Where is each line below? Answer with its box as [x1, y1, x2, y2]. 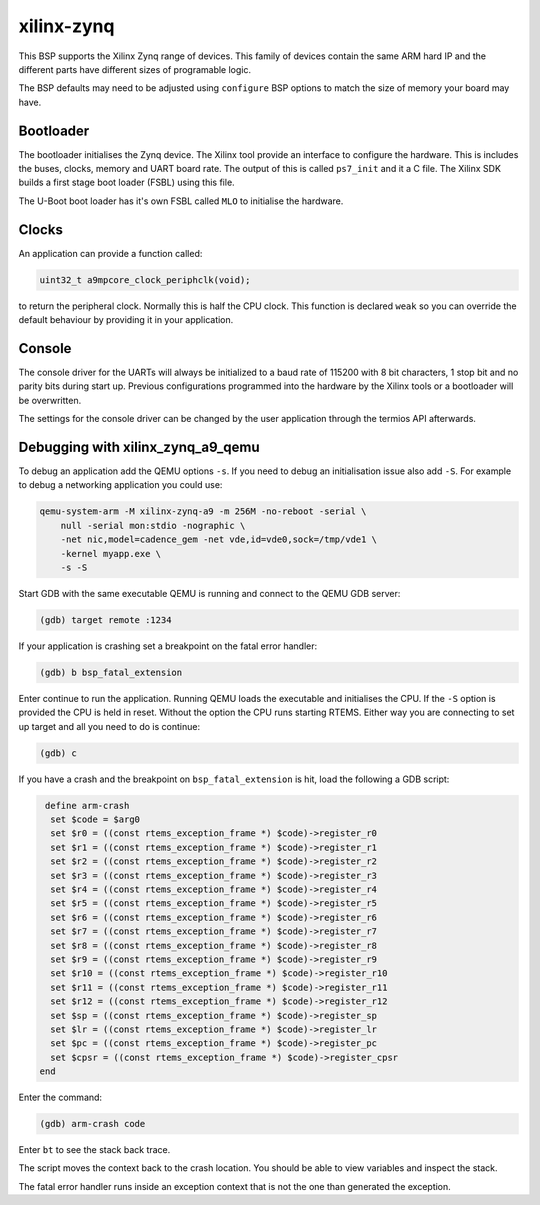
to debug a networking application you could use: [18, 479, 223, 491]
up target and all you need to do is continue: [18, 720, 200, 732]
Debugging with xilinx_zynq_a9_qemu [18, 438, 260, 455]
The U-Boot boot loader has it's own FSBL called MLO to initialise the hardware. [18, 195, 344, 207]
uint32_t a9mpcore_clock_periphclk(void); [39, 274, 251, 285]
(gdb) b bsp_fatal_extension [39, 666, 183, 678]
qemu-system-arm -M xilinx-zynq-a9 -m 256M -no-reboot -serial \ [39, 506, 367, 517]
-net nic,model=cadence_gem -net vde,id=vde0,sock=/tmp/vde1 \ [60, 534, 378, 545]
